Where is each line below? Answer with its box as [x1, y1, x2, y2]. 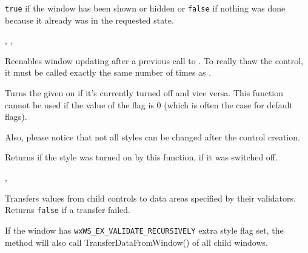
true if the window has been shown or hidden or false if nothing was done [5, 2, 286, 14]
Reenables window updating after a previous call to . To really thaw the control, [5, 54, 304, 67]
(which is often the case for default [164, 98, 293, 111]
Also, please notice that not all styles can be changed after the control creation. [5, 130, 300, 143]
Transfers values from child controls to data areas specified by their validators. [5, 191, 296, 204]
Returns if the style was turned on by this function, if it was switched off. [5, 151, 278, 163]
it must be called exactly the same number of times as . [5, 66, 212, 79]
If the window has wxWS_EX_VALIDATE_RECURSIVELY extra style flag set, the [5, 223, 284, 236]
